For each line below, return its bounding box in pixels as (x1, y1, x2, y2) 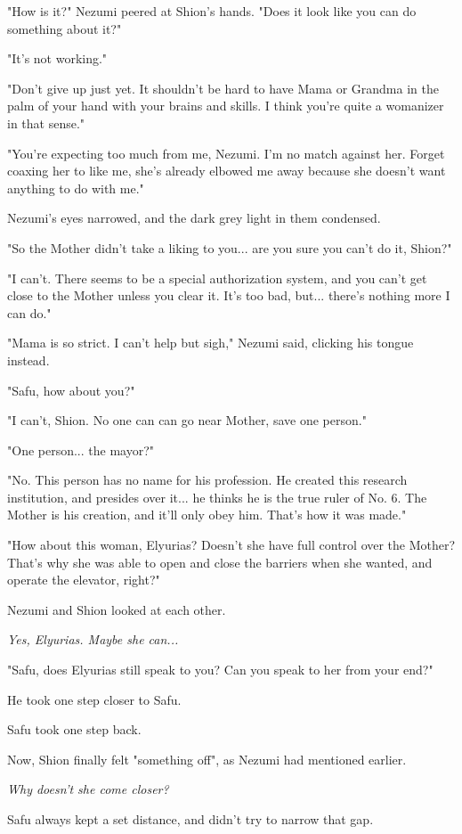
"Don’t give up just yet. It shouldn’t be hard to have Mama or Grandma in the (7, 78, 439, 97)
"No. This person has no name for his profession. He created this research (7, 470, 408, 489)
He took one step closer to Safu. (7, 690, 182, 708)
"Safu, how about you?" (7, 380, 135, 399)
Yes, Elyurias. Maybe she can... (7, 630, 179, 649)
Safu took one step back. (7, 720, 142, 739)
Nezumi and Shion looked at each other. (7, 600, 226, 618)
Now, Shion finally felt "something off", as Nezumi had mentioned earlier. (7, 749, 407, 768)
